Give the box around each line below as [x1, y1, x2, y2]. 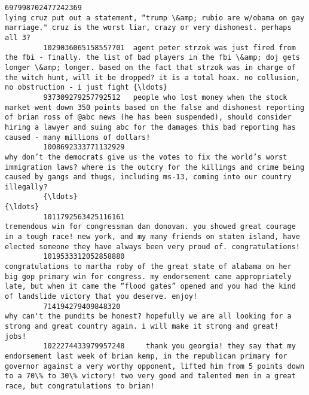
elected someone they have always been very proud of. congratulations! [5, 242, 300, 251]
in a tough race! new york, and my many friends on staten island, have [5, 232, 300, 241]
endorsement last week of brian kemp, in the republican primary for [5, 351, 287, 360]
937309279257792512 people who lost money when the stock [43, 93, 287, 102]
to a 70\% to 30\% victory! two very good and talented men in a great [5, 372, 296, 381]
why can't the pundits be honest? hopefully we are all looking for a [5, 312, 292, 321]
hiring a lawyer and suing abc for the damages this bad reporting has [5, 123, 296, 131]
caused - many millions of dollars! [5, 133, 151, 142]
